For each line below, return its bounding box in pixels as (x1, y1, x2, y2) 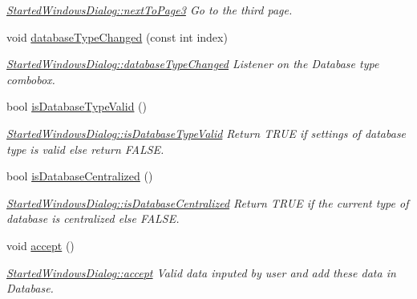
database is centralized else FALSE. (6, 210, 180, 227)
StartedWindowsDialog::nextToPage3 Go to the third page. (6, 2, 293, 18)
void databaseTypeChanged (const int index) (6, 28, 228, 45)
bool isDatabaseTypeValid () (6, 98, 147, 115)
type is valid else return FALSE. (6, 140, 164, 157)
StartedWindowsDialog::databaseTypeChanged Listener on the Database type (6, 55, 379, 72)
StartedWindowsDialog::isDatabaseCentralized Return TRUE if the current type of (6, 194, 409, 211)
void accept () (6, 236, 75, 253)
